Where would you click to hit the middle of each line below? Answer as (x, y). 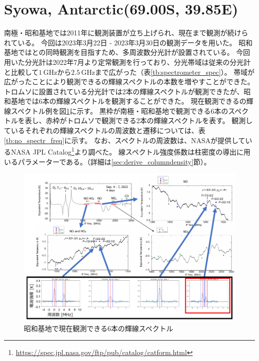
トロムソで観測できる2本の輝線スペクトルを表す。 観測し (159, 120)
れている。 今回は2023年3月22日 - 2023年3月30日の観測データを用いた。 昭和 (128, 42)
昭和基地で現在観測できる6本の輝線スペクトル (99, 328)
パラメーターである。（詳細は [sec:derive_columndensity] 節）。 (114, 161)
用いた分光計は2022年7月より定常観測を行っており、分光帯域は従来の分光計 (128, 62)
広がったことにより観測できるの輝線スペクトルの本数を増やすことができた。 (129, 82)
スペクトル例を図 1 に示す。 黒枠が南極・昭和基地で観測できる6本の (120, 110)
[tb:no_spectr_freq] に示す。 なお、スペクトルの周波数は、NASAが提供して (125, 140)
